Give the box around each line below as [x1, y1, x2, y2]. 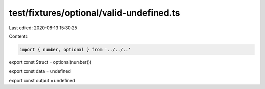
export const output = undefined [9, 77, 75, 83]
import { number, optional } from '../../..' [19, 47, 131, 52]
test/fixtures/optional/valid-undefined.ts [9, 7, 180, 18]
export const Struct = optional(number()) [9, 59, 92, 65]
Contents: [9, 33, 29, 39]
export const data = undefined [9, 68, 71, 74]
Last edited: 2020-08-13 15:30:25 [9, 25, 77, 30]
